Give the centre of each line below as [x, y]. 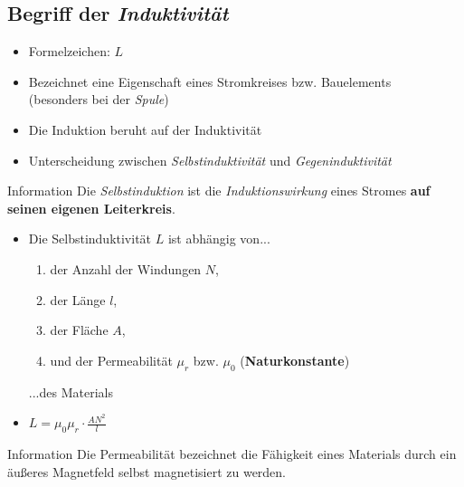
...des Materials [71, 392]
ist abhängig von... [219, 239]
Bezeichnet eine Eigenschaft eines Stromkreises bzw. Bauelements [210, 81]
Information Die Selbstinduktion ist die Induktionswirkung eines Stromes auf [219, 191]
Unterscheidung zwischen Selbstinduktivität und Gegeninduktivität [210, 160]
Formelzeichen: [69, 51]
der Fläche [79, 330]
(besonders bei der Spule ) [99, 99]
